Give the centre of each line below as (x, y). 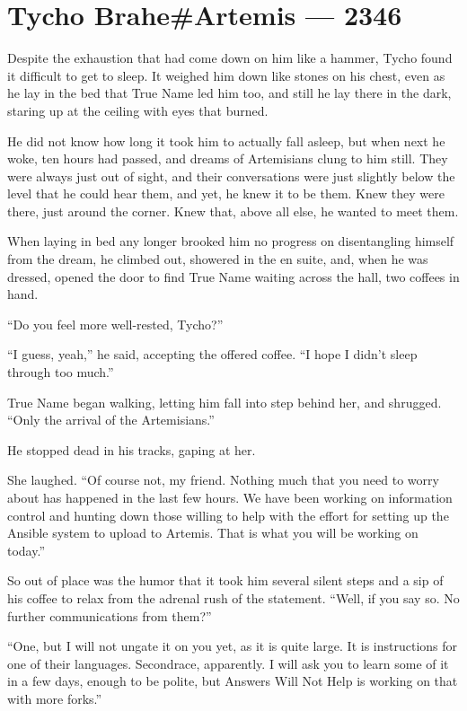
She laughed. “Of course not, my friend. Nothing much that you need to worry (223, 480)
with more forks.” (55, 698)
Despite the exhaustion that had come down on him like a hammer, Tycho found (230, 58)
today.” (26, 550)
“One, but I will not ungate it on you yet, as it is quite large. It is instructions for (233, 646)
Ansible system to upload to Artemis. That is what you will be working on (213, 533)
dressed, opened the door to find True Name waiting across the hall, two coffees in (233, 276)
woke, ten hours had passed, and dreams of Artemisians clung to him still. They (228, 158)
